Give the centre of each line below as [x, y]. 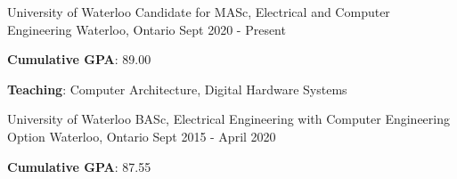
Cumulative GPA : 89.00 [79, 59]
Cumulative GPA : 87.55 [79, 166]
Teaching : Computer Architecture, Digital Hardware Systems [177, 89]
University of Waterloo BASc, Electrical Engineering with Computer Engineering [228, 119]
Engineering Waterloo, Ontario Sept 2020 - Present [147, 29]
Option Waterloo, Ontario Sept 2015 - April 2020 [142, 136]
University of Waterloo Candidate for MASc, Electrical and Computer [199, 12]
